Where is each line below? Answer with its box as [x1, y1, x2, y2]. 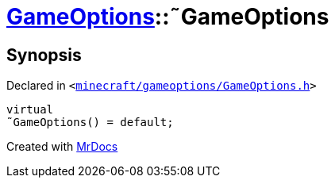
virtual [6, 103, 54, 117]
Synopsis [6, 44, 82, 65]
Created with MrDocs [6, 140, 118, 154]
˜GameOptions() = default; [6, 116, 174, 129]
